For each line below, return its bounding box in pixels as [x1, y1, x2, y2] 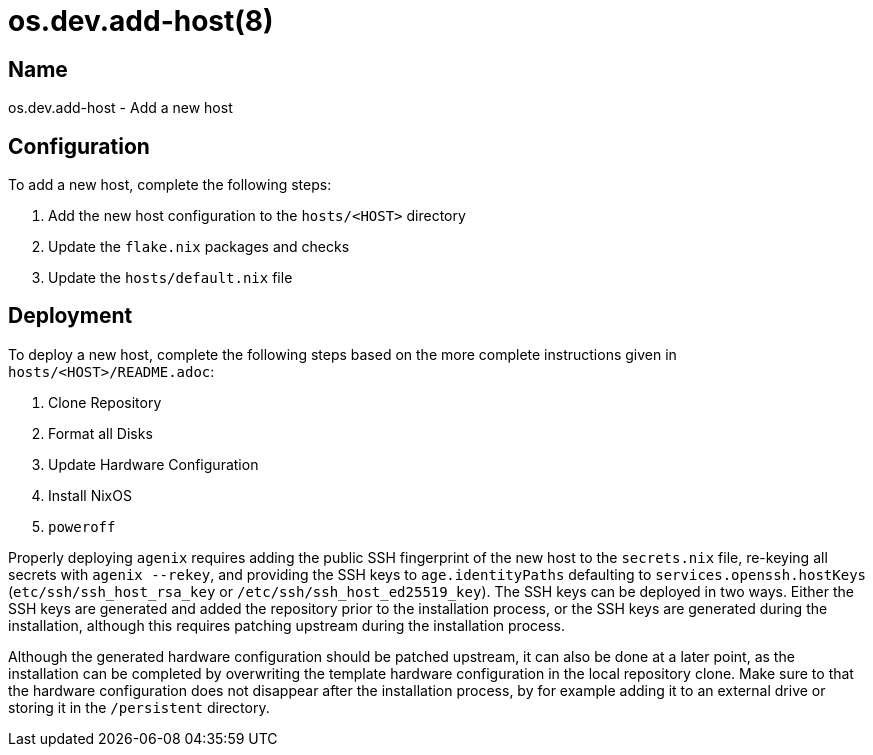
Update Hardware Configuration [48, 455, 259, 473]
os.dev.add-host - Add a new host [8, 99, 233, 117]
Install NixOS [48, 486, 132, 504]
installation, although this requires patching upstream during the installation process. [8, 616, 565, 634]
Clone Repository [48, 393, 162, 411]
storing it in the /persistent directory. [8, 698, 270, 716]
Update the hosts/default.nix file [48, 269, 293, 287]
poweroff [48, 518, 116, 535]
